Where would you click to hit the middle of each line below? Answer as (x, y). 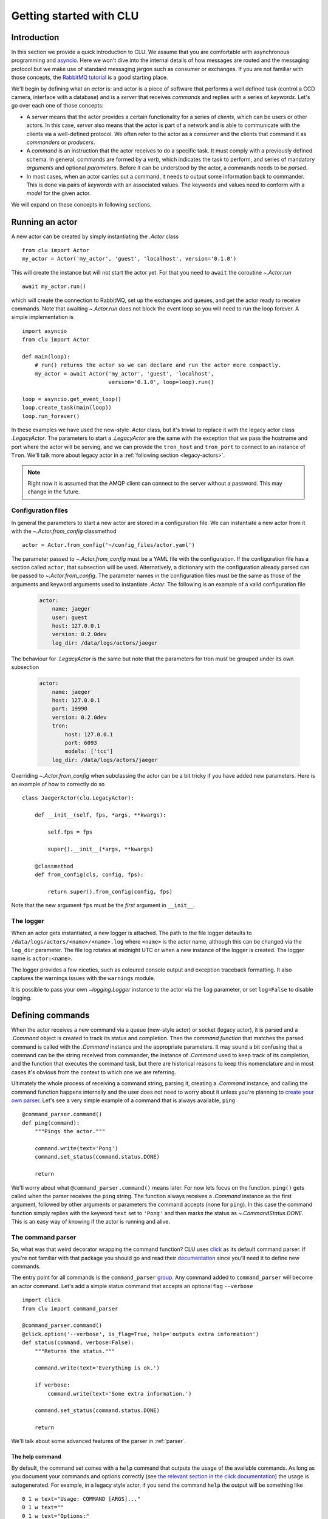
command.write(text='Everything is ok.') (97, 1368)
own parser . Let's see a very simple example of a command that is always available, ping (123, 1100)
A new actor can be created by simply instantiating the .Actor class (95, 236)
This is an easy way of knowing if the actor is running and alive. (91, 1222)
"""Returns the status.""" (75, 1351)
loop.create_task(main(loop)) (67, 408)
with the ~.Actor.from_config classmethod (64, 531)
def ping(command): (51, 1123)
